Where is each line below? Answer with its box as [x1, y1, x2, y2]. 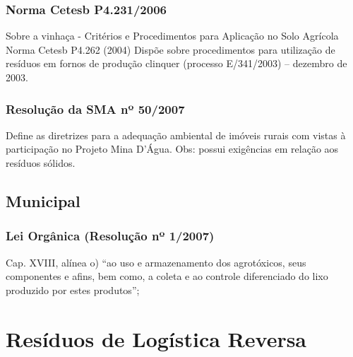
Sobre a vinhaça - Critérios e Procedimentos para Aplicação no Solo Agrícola [6, 28, 339, 43]
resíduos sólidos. [6, 156, 76, 170]
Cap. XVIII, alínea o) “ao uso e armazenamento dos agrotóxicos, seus [6, 254, 306, 269]
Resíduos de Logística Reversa [6, 324, 307, 353]
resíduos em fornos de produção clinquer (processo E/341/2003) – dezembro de [6, 56, 347, 71]
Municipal [6, 189, 80, 211]
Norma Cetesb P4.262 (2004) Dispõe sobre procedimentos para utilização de [6, 42, 335, 57]
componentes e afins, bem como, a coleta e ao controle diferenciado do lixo [6, 269, 328, 283]
